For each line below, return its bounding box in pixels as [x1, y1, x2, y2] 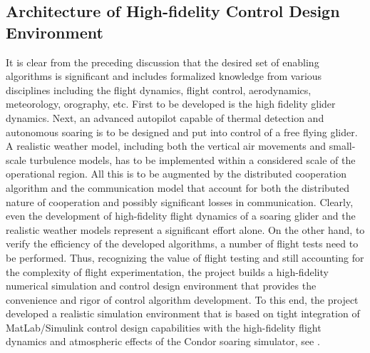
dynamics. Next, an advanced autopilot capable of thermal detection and [6, 110, 324, 125]
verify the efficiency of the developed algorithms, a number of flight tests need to [6, 236, 359, 251]
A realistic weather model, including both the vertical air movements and [6, 138, 327, 153]
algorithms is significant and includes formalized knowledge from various [6, 68, 322, 83]
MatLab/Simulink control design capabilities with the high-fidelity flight [6, 319, 322, 334]
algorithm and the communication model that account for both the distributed [6, 180, 350, 195]
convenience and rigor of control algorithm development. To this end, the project [6, 292, 359, 307]
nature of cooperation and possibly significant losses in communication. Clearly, [6, 194, 354, 209]
